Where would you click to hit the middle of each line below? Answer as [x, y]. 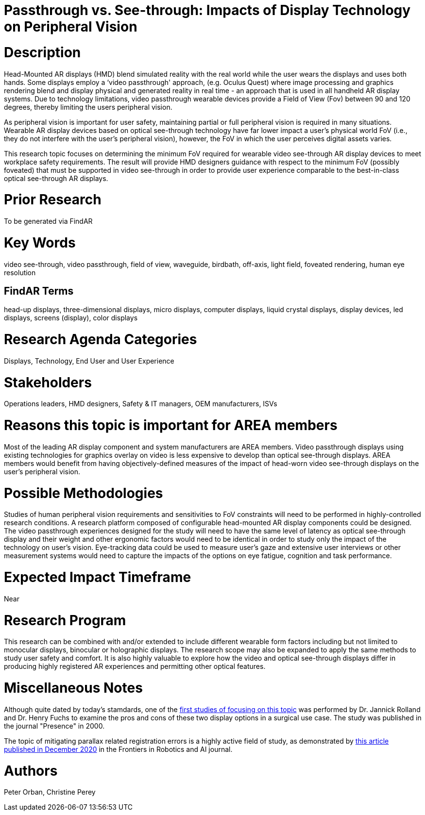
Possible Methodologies [84, 493]
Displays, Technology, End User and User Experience [89, 361]
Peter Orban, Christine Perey [50, 792]
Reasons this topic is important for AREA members [171, 425]
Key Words [40, 242]
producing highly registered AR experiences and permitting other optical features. [135, 666]
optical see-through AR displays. [56, 178]
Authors [31, 771]
